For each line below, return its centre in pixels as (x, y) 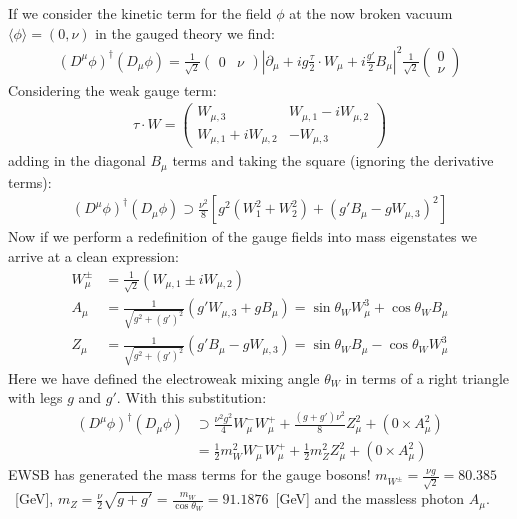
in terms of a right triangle (427, 377)
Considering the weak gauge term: (112, 89)
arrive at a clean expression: (93, 256)
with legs (35, 397)
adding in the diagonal (77, 160)
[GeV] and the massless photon (370, 498)
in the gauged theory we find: (185, 32)
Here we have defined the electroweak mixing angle (164, 377)
